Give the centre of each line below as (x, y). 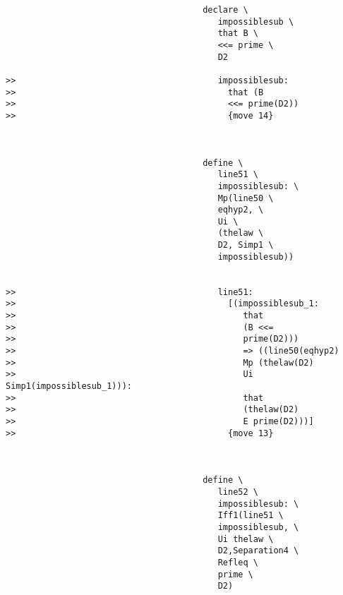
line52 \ (238, 492)
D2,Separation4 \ (258, 551)
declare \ (225, 10)
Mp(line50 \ (246, 198)
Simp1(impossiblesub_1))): (69, 386)
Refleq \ (238, 562)
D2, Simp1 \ (246, 245)
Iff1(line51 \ (251, 516)
